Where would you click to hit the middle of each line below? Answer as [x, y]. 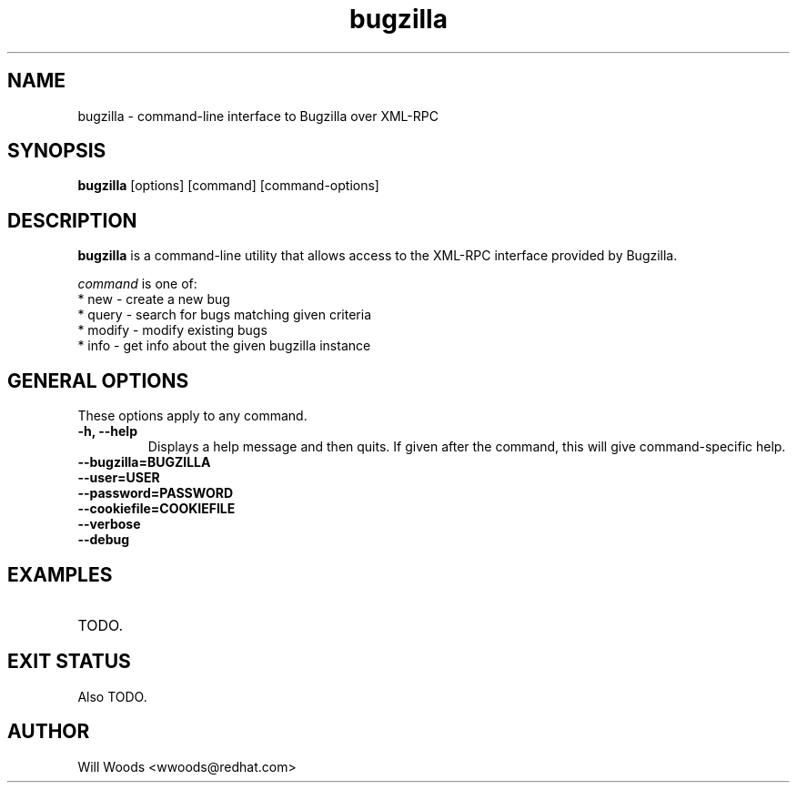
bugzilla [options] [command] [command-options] [228, 186]
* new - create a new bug [154, 299]
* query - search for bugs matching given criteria [224, 315]
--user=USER [119, 478]
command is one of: [137, 284]
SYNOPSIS [57, 151]
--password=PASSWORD [156, 493]
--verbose [109, 524]
